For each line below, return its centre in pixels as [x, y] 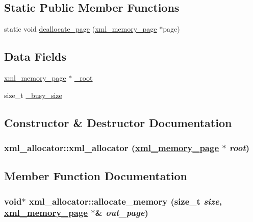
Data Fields [35, 56]
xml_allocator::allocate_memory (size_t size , [125, 201]
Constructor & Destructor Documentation [118, 122]
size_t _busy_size [33, 95]
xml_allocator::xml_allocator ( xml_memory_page [112, 147]
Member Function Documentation [96, 176]
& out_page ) [122, 213]
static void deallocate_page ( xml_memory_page [81, 29]
